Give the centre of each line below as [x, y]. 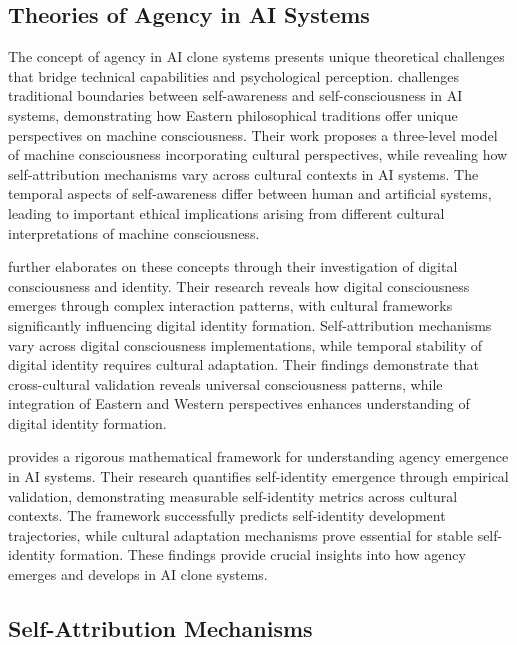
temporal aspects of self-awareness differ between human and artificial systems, [250, 193]
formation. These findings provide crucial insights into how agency [262, 554]
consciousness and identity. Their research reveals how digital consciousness [239, 285]
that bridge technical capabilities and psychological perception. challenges [234, 75]
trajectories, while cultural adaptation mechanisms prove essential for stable [240, 534]
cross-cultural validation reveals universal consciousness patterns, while [225, 383]
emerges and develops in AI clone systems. [138, 574]
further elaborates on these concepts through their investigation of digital [233, 266]
